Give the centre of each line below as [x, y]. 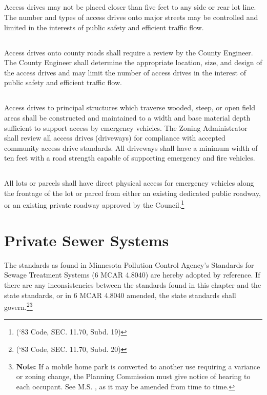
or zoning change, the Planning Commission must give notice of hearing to [133, 376]
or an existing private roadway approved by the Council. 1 [94, 204]
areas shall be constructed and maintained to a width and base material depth [127, 117]
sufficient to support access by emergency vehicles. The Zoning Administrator [126, 127]
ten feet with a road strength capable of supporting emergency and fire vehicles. [130, 158]
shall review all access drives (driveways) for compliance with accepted [115, 138]
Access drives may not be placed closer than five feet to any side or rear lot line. [130, 7]
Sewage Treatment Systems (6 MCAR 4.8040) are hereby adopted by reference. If [132, 275]
